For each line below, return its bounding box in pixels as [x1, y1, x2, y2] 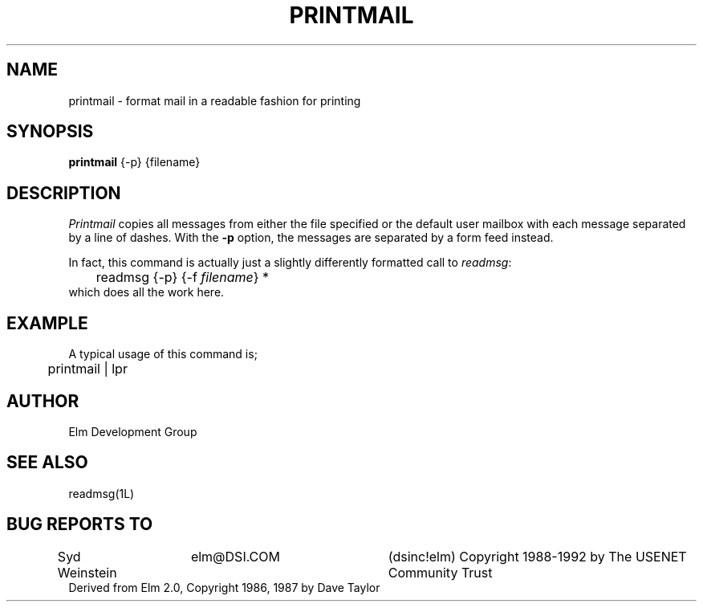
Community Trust [388, 564, 493, 581]
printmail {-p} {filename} [68, 155, 201, 169]
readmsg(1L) [68, 486, 135, 500]
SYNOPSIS [6, 121, 94, 142]
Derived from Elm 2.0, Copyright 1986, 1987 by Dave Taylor [68, 580, 380, 594]
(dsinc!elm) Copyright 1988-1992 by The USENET [388, 548, 687, 565]
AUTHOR [6, 390, 79, 411]
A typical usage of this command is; [68, 347, 258, 361]
